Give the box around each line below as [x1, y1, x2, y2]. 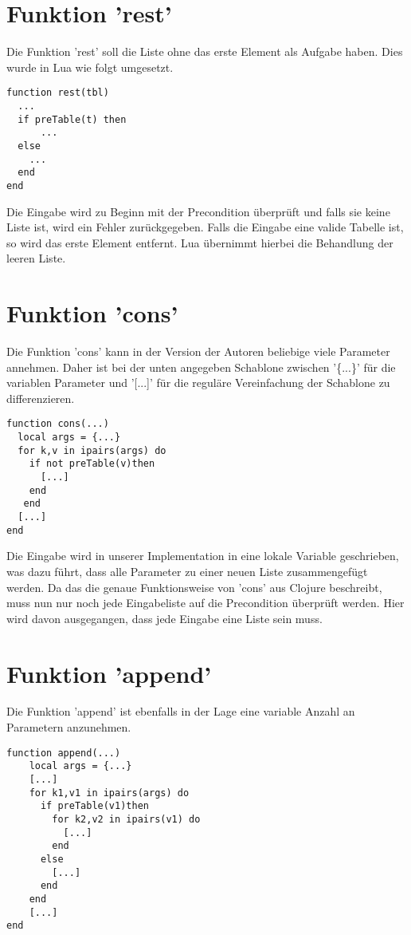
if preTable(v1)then [40, 800, 149, 812]
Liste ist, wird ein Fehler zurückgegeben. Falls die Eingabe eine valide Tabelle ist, [6, 219, 404, 235]
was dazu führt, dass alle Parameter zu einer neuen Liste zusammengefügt [6, 562, 368, 579]
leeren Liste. [6, 250, 66, 266]
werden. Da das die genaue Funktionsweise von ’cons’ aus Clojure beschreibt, [6, 578, 382, 595]
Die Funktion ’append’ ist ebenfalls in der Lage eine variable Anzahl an [6, 703, 355, 720]
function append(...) [6, 747, 121, 759]
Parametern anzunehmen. [6, 719, 131, 736]
